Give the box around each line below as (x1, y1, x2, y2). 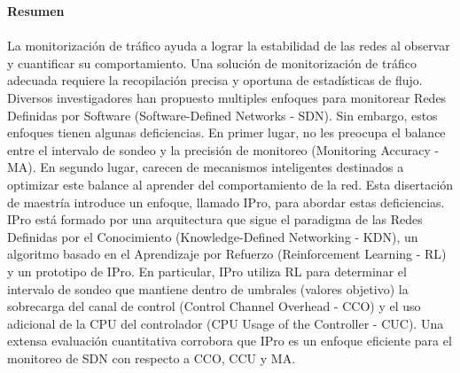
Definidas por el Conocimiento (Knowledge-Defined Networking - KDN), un (7, 227, 418, 245)
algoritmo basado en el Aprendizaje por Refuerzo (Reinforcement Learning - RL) (7, 245, 447, 263)
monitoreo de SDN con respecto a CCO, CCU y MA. (7, 348, 296, 367)
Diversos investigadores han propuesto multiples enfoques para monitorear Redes (7, 88, 447, 106)
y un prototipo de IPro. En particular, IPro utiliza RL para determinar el (7, 261, 407, 280)
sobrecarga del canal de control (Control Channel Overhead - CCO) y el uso (7, 297, 421, 315)
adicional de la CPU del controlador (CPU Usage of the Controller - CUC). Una (7, 314, 444, 332)
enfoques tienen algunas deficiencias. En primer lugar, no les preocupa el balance (7, 123, 446, 142)
